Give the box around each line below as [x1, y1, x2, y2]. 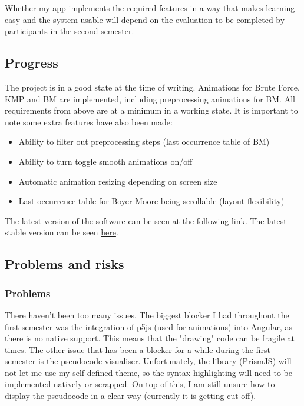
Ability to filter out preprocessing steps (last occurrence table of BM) [18, 135, 270, 148]
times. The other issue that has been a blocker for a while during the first [5, 343, 270, 355]
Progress [5, 54, 58, 72]
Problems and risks [5, 255, 124, 273]
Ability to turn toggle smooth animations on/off [18, 155, 193, 167]
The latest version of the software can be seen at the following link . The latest [5, 214, 287, 227]
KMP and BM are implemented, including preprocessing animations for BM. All [5, 92, 295, 105]
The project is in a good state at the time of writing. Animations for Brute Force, [5, 81, 300, 93]
